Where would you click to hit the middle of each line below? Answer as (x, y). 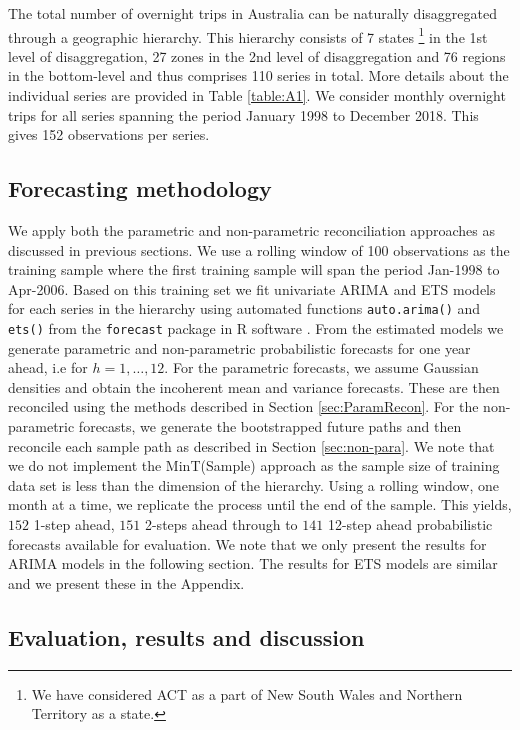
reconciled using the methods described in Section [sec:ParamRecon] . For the (243, 406)
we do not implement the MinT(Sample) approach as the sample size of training (254, 465)
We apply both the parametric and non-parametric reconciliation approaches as (251, 230)
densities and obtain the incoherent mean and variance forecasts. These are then (254, 386)
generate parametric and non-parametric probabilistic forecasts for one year (239, 347)
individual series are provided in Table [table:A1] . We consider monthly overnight (257, 95)
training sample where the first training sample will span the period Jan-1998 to (254, 269)
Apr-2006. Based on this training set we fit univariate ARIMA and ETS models (252, 288)
